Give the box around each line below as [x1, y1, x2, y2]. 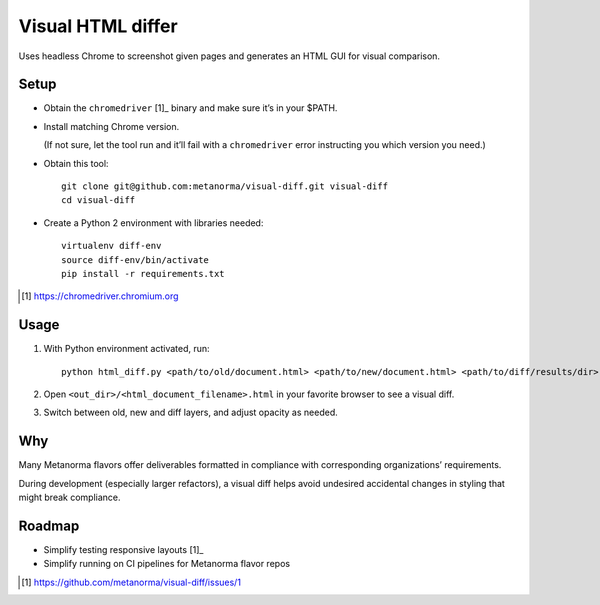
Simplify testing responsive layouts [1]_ [43, 544, 204, 556]
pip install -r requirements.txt [61, 268, 225, 279]
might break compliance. [18, 491, 121, 504]
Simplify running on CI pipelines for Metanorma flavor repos [43, 558, 290, 570]
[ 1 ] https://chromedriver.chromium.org [21, 290, 179, 302]
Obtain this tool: [43, 157, 109, 169]
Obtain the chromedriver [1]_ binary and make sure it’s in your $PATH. [43, 102, 338, 114]
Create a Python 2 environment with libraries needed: [43, 216, 264, 229]
